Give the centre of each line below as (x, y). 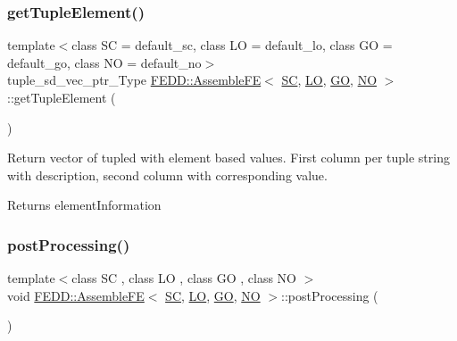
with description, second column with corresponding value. (167, 175)
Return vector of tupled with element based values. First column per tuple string (228, 158)
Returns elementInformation (84, 205)
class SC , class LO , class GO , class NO (184, 278)
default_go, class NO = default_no (104, 62)
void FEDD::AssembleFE (76, 295)
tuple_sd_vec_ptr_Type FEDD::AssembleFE (134, 80)
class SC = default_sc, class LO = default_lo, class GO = (232, 45)
